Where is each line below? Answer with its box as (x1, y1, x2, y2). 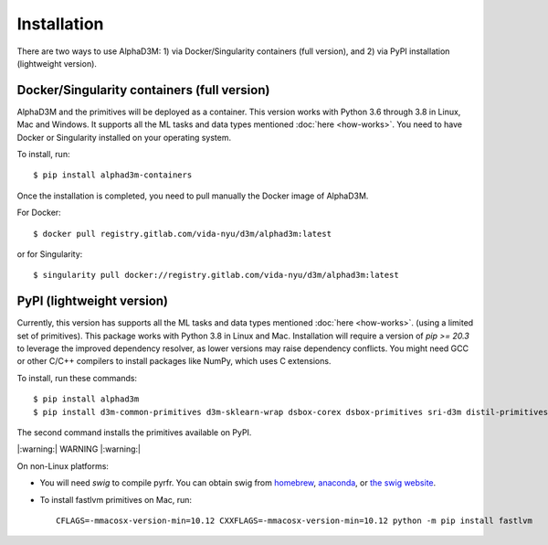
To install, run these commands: (16, 372, 137, 383)
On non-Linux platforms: (16, 460, 110, 471)
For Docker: (16, 207, 61, 219)
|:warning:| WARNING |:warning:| (16, 443, 142, 454)
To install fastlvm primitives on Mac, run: (39, 494, 192, 505)
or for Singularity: (16, 248, 83, 260)
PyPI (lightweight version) (16, 294, 169, 309)
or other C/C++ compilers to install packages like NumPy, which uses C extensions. (16, 356, 332, 367)
